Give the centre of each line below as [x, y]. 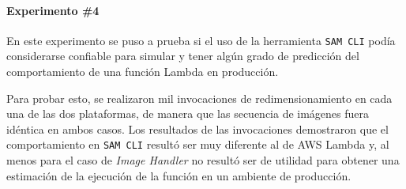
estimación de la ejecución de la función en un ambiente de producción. [179, 175]
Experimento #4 [53, 10]
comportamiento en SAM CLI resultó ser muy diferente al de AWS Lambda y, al [198, 144]
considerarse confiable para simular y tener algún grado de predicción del [183, 56]
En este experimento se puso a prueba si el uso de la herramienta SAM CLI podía [201, 40]
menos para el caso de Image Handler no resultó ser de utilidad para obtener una [203, 160]
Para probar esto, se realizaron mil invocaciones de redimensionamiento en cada [199, 98]
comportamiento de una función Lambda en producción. [143, 72]
